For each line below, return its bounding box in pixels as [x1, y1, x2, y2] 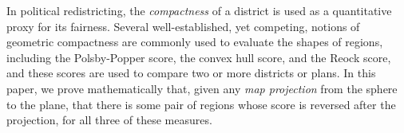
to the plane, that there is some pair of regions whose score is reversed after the [6, 96, 396, 112]
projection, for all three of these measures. [6, 111, 212, 128]
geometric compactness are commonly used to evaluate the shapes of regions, [6, 33, 383, 50]
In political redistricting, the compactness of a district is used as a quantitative [6, 2, 392, 18]
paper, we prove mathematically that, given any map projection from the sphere [6, 80, 398, 96]
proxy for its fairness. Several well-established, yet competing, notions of [6, 18, 360, 34]
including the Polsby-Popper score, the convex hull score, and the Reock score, [6, 49, 391, 65]
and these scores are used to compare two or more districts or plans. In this [6, 65, 376, 81]
